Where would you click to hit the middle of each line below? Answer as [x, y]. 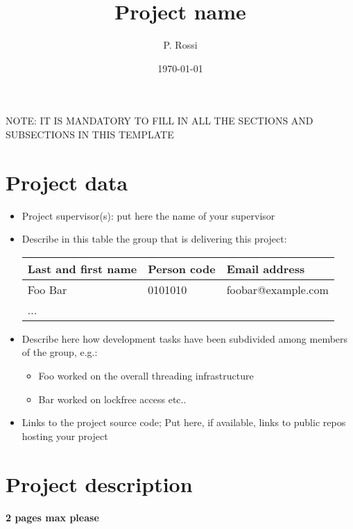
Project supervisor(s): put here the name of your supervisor [148, 215]
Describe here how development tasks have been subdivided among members [185, 338]
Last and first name [82, 268]
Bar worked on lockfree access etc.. [112, 399]
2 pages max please [52, 517]
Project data [67, 182]
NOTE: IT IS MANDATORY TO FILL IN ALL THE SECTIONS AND [160, 121]
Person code [182, 268]
